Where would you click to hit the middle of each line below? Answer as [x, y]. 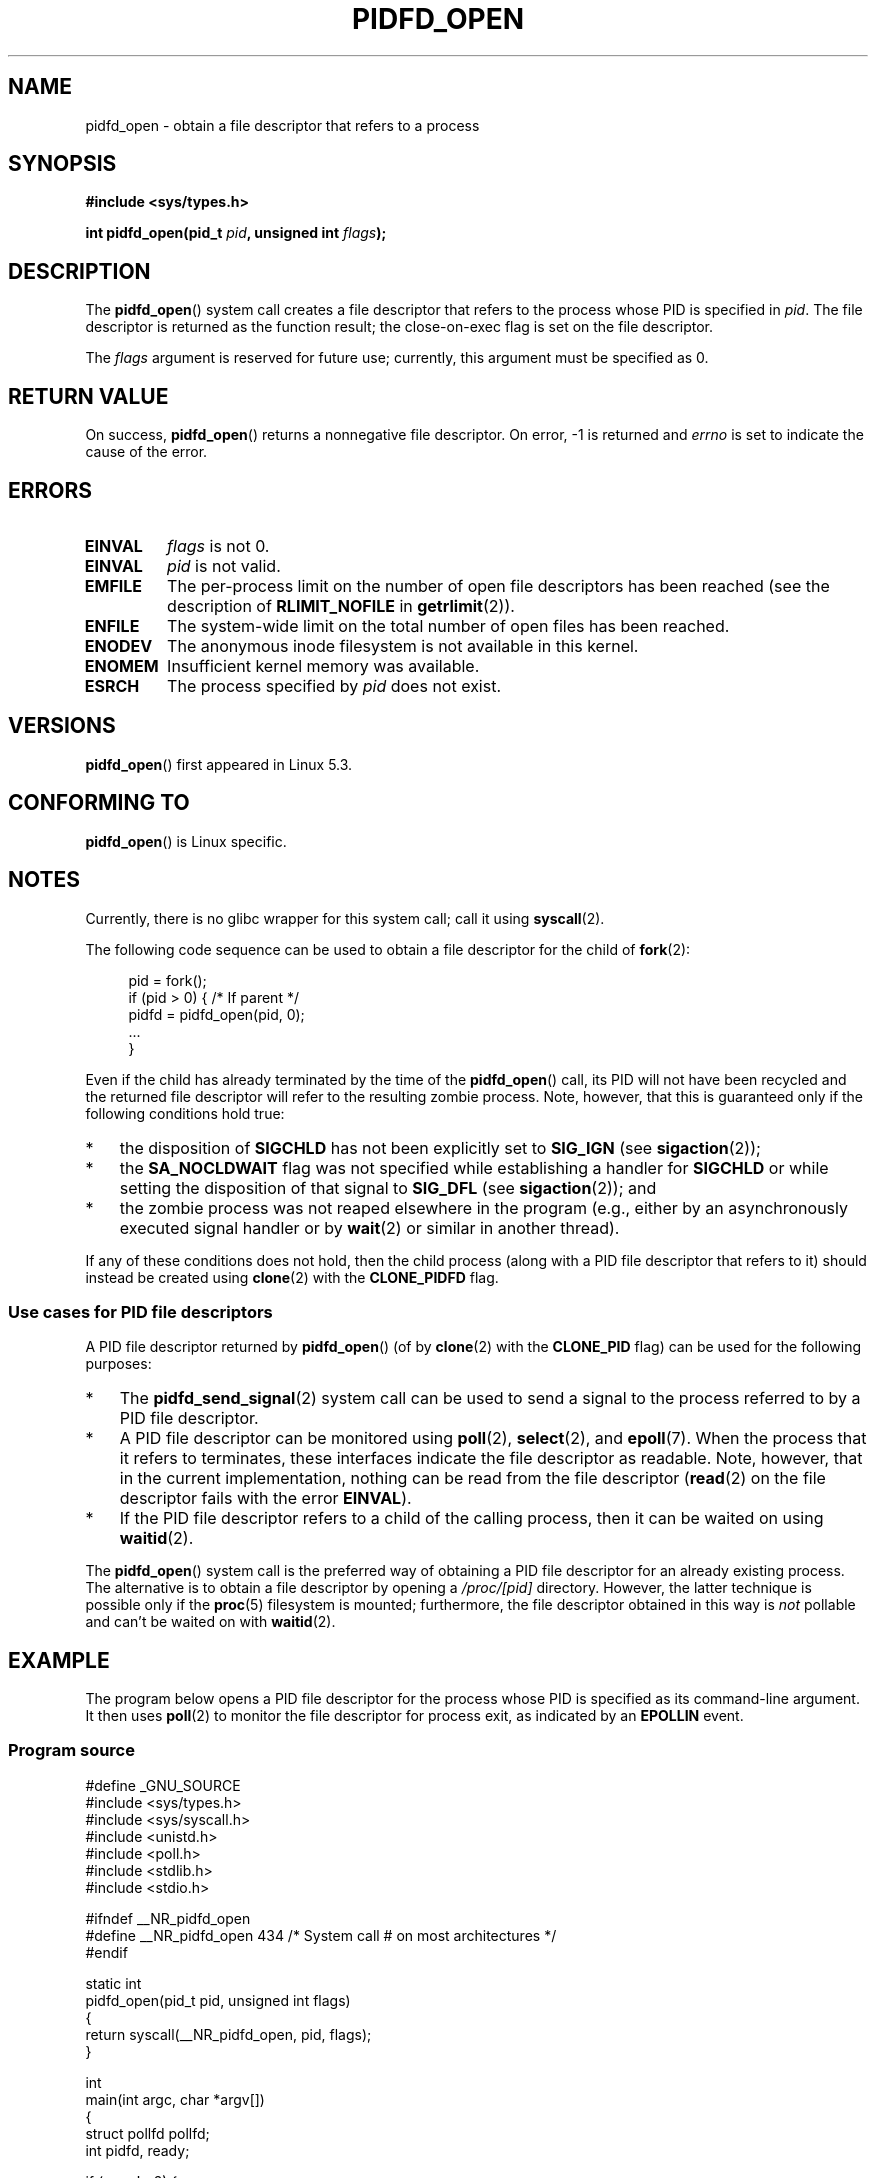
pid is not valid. [224, 565]
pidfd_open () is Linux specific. [186, 841]
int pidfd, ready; [137, 2150]
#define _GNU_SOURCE [163, 1785]
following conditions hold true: [185, 1113]
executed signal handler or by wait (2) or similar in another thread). [369, 1227]
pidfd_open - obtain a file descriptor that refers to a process [282, 125]
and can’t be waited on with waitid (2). [210, 1622]
